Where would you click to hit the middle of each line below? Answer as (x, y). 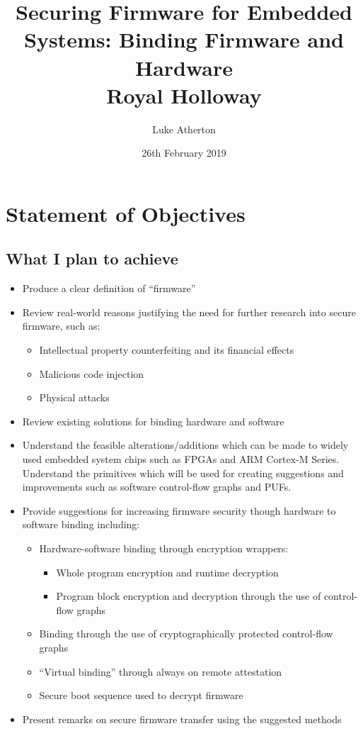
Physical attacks (74, 397)
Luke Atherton (184, 129)
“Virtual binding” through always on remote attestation (161, 671)
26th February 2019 (184, 153)
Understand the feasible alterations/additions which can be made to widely (185, 445)
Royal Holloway (184, 95)
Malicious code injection (92, 373)
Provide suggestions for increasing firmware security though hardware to (179, 510)
